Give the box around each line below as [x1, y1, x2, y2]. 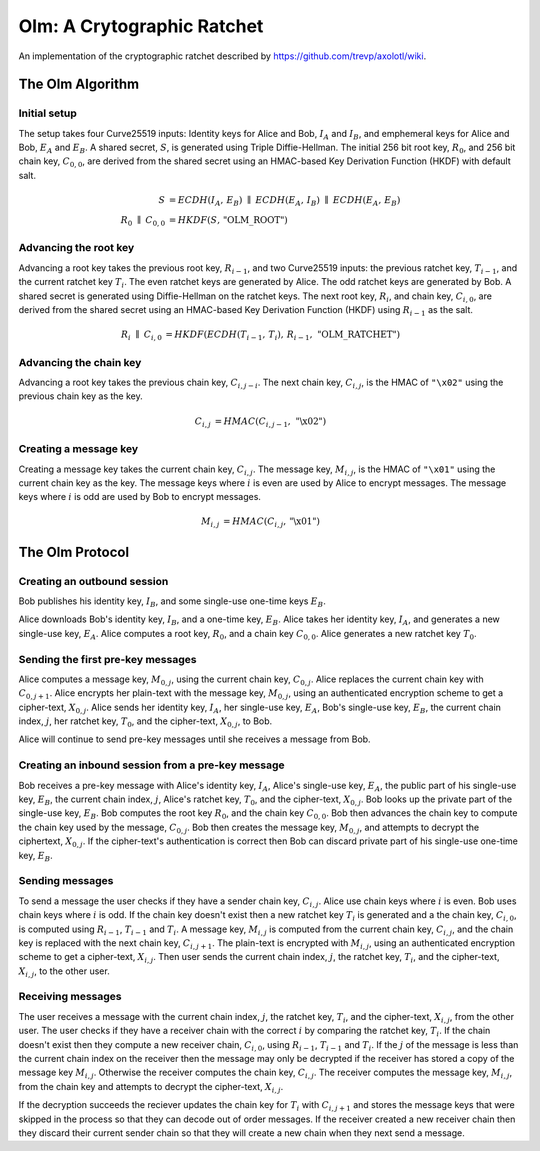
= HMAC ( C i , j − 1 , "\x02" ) [214, 415, 327, 429]
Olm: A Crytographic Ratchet [18, 15, 264, 37]
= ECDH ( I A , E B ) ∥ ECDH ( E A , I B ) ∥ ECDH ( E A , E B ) [168, 195, 401, 208]
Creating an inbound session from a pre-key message [18, 758, 285, 772]
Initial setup [18, 106, 77, 120]
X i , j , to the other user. [18, 965, 110, 979]
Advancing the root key [18, 241, 135, 255]
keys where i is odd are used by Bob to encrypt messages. [18, 491, 262, 503]
